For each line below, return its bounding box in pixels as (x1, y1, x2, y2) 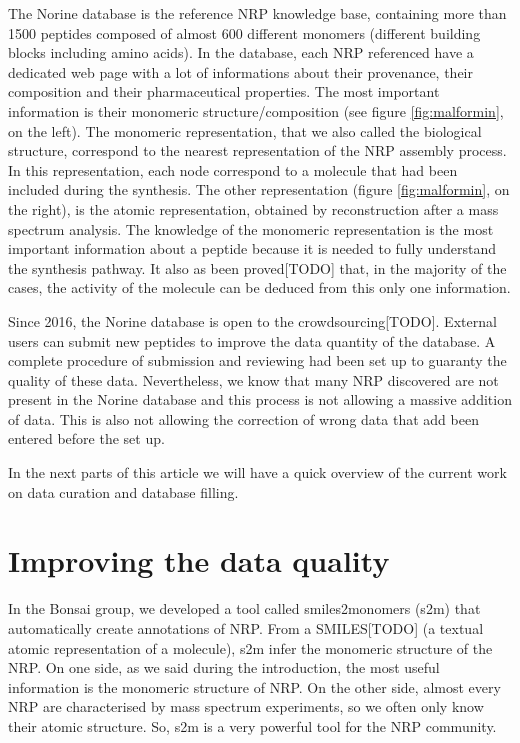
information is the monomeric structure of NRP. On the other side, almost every (8, 676, 501, 697)
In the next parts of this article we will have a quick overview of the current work (8, 462, 507, 483)
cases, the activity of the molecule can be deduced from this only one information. (8, 277, 511, 298)
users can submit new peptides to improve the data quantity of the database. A (8, 330, 496, 351)
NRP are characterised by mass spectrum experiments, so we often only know (8, 696, 484, 717)
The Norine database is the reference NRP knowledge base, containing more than (8, 3, 507, 23)
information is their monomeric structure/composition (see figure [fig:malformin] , (8, 100, 504, 121)
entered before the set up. (8, 428, 165, 449)
